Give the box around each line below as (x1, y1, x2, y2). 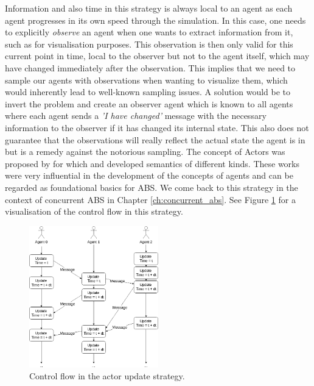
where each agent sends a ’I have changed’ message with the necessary (5, 109, 267, 122)
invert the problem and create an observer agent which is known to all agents (5, 97, 293, 110)
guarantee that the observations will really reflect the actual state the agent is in (5, 133, 305, 146)
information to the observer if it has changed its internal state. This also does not (5, 121, 309, 134)
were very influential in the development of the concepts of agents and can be (5, 169, 293, 182)
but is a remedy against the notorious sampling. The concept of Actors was (5, 145, 285, 158)
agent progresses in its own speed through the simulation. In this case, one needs (5, 13, 306, 26)
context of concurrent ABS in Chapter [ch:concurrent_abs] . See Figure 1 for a (5, 193, 296, 206)
